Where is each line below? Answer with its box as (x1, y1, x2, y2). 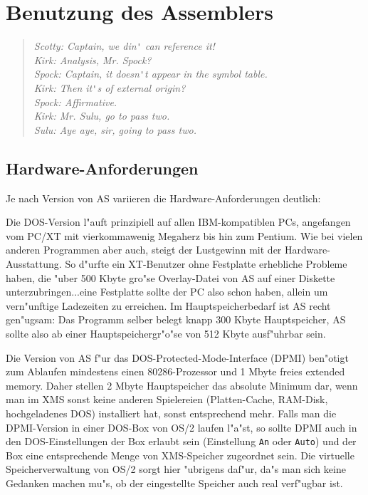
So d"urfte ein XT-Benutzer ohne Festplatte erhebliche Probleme (65, 256, 347, 271)
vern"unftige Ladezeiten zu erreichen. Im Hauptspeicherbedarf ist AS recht (6, 298, 331, 313)
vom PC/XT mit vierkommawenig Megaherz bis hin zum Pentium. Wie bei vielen (6, 228, 363, 243)
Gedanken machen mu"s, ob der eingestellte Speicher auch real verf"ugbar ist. (6, 476, 343, 491)
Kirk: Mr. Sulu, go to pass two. (33, 108, 170, 123)
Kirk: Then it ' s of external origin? (33, 80, 186, 95)
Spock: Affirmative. (33, 94, 117, 109)
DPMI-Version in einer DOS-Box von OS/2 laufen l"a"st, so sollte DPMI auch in (6, 420, 357, 434)
